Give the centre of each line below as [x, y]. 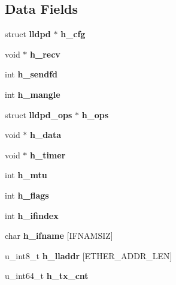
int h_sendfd [31, 74]
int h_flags [27, 195]
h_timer [48, 154]
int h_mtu [26, 175]
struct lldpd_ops [39, 114]
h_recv [45, 54]
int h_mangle [33, 94]
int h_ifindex [32, 215]
